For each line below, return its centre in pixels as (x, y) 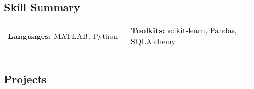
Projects (25, 79)
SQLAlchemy (153, 41)
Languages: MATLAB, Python (63, 36)
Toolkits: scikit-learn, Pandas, (184, 30)
